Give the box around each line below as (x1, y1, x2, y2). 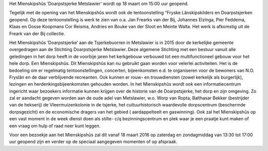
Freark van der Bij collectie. (9, 30, 66, 37)
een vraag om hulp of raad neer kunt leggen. (9, 123, 101, 129)
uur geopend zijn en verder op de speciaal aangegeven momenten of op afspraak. (9, 139, 178, 145)
